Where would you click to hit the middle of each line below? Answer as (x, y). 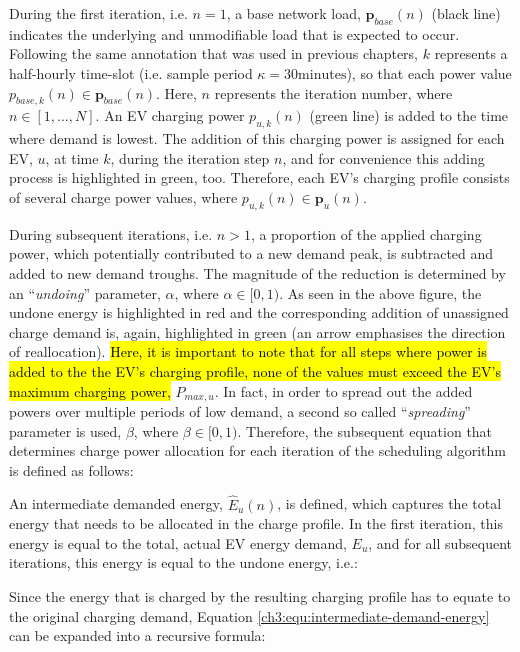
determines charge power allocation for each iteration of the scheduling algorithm (257, 450)
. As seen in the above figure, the (380, 292)
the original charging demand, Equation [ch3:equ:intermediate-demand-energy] (249, 615)
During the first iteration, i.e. (98, 13)
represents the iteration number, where (333, 92)
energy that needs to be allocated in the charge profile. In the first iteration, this (256, 523)
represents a (471, 53)
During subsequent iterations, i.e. (111, 233)
